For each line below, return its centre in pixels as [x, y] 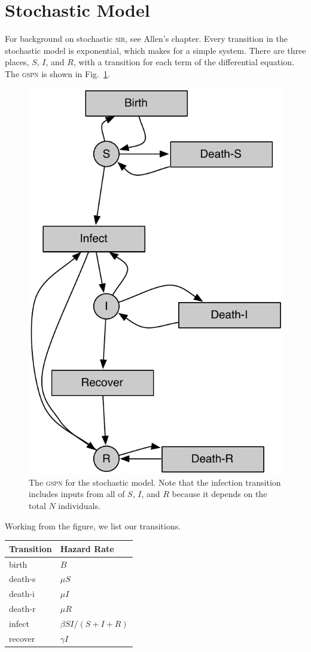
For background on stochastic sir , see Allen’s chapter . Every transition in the [146, 39]
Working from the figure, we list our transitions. [93, 525]
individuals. [79, 505]
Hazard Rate [87, 548]
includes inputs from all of [77, 494]
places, [17, 62]
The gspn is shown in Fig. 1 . [57, 73]
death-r [22, 609]
